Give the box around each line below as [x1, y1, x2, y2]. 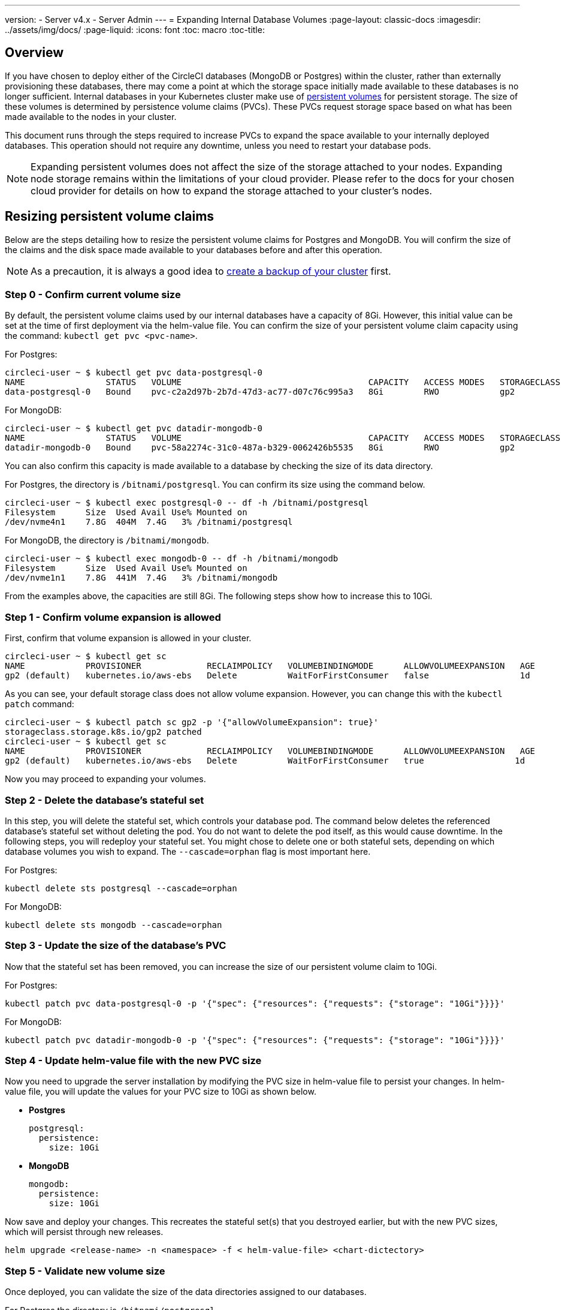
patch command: [5, 699, 74, 710]
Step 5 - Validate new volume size [5, 1264, 165, 1277]
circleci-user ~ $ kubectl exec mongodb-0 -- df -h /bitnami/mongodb [5, 554, 339, 564]
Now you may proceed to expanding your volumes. [5, 774, 206, 785]
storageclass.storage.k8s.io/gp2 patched [5, 727, 202, 737]
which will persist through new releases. [5, 1227, 164, 1237]
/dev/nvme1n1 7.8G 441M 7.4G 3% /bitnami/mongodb [5, 573, 278, 583]
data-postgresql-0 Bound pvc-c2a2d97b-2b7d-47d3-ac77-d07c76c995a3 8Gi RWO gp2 [5, 387, 515, 397]
